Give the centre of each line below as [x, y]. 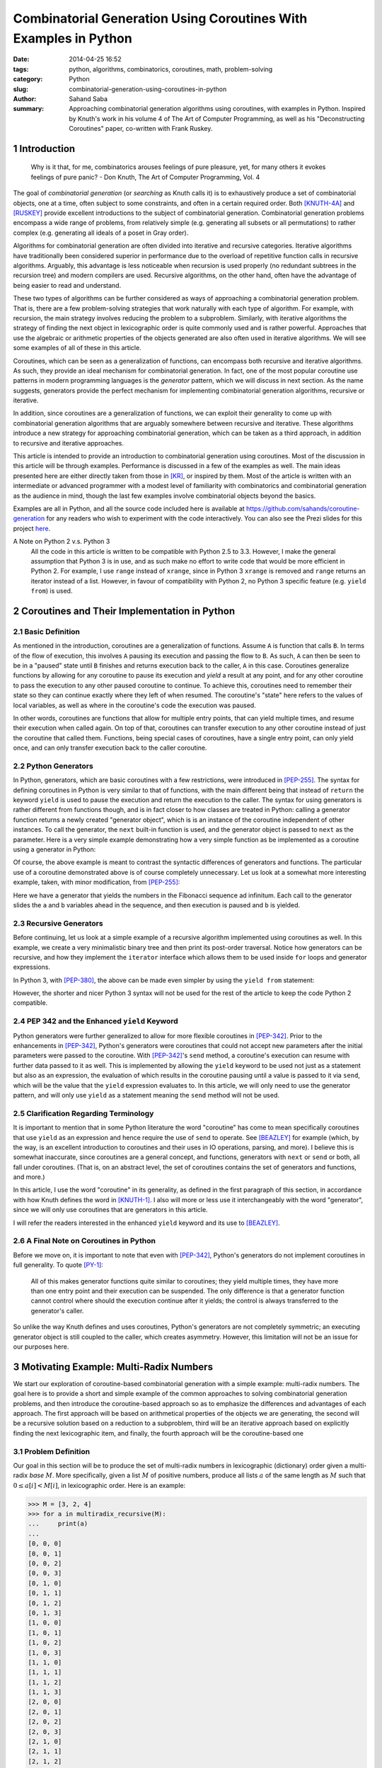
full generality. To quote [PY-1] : [58, 1265]
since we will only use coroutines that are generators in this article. [110, 1210]
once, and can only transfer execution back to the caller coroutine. [110, 748]
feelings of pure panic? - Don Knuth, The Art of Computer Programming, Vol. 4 [145, 177]
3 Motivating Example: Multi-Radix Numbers [113, 1367]
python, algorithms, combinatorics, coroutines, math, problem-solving [171, 69]
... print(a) [58, 1524]
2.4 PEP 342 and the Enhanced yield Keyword [95, 1021]
